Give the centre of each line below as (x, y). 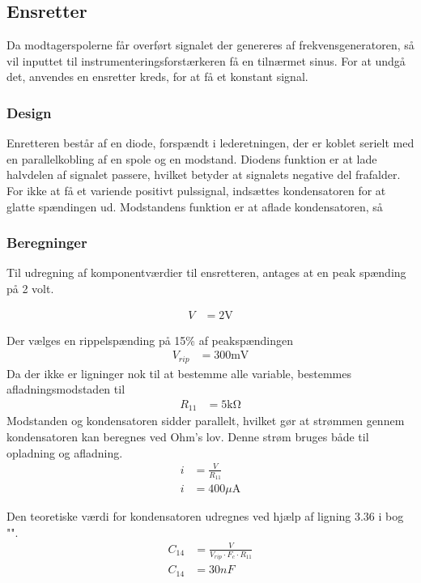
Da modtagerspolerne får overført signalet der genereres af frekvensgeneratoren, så (210, 45)
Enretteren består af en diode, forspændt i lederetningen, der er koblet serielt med (210, 143)
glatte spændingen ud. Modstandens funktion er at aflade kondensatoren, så (195, 206)
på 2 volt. (30, 288)
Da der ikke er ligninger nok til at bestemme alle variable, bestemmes (179, 373)
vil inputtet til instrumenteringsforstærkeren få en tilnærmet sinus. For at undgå (206, 60)
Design (29, 112)
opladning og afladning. (65, 452)
